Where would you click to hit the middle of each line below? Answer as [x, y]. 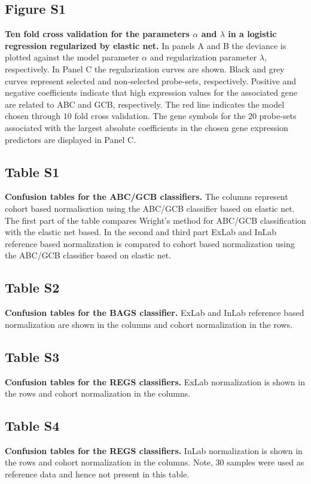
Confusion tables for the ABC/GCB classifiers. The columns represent [147, 197]
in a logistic [252, 34]
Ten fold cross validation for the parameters [97, 34]
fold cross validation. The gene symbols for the [160, 116]
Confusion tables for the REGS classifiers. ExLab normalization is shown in [155, 381]
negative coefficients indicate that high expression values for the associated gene [151, 92]
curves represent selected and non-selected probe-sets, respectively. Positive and [151, 80]
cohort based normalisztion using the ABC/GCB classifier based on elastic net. [150, 208]
